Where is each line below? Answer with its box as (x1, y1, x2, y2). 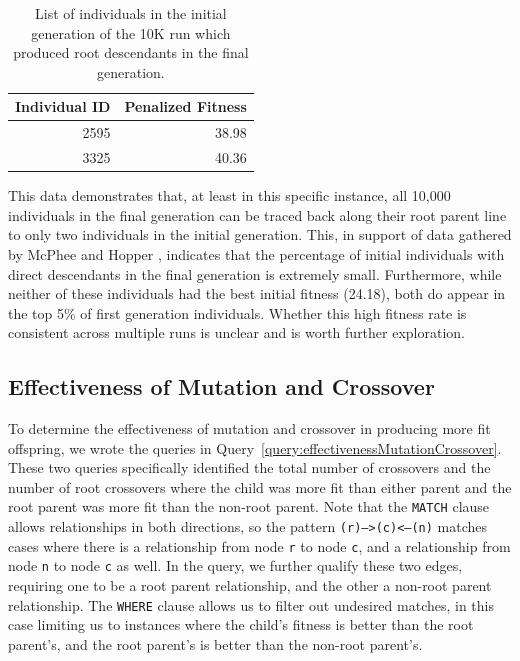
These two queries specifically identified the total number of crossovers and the (8, 457, 491, 478)
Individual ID (15, 96, 111, 117)
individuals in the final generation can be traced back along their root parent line (8, 204, 507, 225)
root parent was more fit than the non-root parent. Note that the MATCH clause (8, 496, 490, 517)
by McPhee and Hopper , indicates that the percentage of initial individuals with (8, 243, 505, 264)
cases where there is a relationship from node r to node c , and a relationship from (8, 535, 511, 556)
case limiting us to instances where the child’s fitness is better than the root (8, 614, 474, 635)
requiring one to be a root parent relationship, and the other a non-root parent (8, 575, 492, 596)
